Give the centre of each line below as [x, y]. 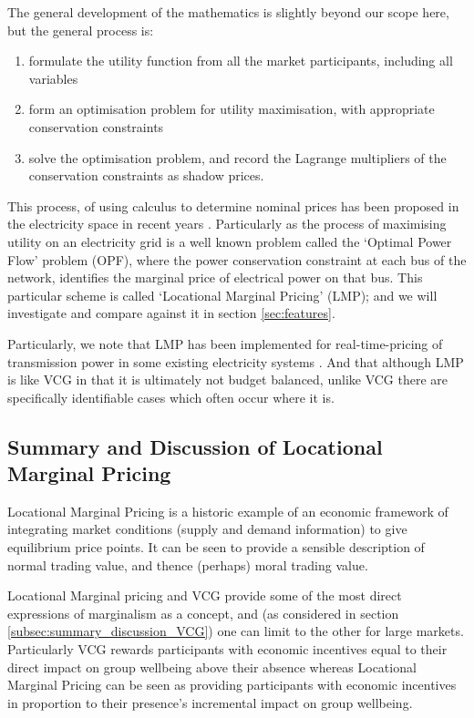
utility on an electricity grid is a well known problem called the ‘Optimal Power [230, 241]
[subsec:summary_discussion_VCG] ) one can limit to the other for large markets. [236, 631]
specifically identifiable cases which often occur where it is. [171, 397]
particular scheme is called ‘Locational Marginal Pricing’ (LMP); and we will [222, 295]
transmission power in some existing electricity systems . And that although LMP [236, 361]
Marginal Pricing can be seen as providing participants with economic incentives [232, 685]
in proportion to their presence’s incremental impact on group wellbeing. [210, 702]
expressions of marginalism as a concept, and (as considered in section [203, 613]
